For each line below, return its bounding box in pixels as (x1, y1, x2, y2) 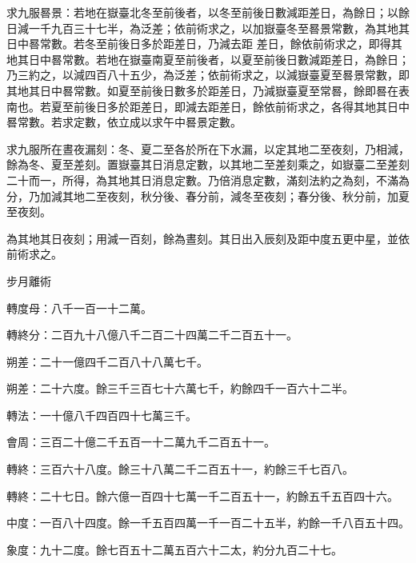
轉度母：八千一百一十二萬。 (6, 299, 152, 316)
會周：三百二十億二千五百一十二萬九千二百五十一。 (6, 433, 275, 450)
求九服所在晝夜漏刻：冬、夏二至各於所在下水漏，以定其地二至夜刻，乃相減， (6, 140, 410, 157)
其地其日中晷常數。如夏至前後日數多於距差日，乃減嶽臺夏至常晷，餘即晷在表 (6, 82, 410, 98)
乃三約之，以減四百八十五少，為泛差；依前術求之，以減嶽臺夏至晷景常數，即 (6, 66, 410, 83)
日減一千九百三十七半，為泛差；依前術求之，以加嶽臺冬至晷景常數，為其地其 (6, 19, 410, 36)
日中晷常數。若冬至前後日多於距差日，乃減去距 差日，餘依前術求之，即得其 (6, 35, 402, 52)
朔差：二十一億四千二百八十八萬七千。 (6, 353, 208, 369)
